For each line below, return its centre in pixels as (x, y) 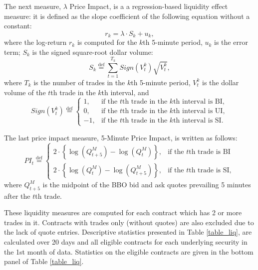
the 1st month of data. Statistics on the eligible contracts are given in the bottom (129, 251)
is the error (231, 42)
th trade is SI (209, 170)
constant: (18, 26)
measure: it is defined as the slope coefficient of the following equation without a (127, 16)
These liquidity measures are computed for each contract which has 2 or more (123, 212)
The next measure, (33, 6)
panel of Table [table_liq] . (44, 261)
